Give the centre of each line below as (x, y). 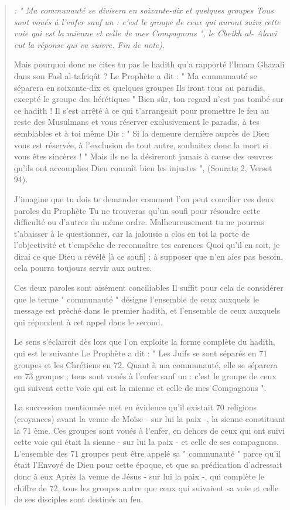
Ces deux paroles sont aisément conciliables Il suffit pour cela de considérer (149, 288)
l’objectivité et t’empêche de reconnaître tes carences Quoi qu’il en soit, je (147, 245)
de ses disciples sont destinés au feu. (79, 499)
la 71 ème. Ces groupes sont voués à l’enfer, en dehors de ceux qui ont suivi (149, 430)
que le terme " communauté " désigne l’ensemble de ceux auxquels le (137, 299)
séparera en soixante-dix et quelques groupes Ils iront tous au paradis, (139, 87)
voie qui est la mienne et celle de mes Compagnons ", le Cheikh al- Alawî (145, 33)
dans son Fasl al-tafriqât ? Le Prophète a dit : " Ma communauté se (135, 75)
